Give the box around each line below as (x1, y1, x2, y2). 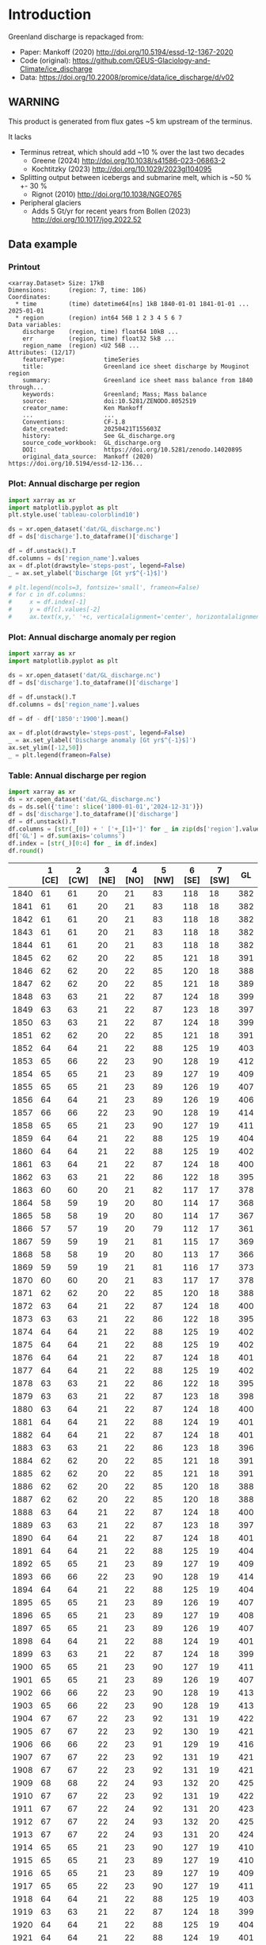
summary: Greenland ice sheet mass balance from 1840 (22, 377, 253, 385)
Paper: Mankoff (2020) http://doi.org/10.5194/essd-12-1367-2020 (19, 47, 234, 56)
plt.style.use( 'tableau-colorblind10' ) (8, 511, 140, 519)
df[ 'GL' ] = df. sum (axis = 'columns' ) (8, 832, 126, 840)
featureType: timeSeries (22, 355, 140, 364)
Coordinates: (8, 293, 51, 301)
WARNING (8, 95, 60, 109)
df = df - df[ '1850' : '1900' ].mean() (8, 715, 129, 723)
